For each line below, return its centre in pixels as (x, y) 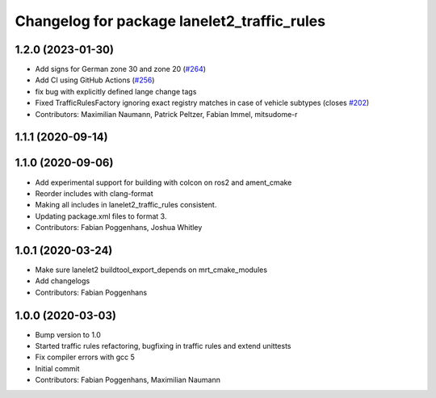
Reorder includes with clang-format (94, 193)
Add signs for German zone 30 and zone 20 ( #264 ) (120, 69)
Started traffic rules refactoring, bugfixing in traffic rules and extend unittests (163, 346)
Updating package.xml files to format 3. (101, 216)
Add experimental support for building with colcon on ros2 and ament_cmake (163, 182)
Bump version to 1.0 (68, 334)
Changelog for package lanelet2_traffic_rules (170, 21)
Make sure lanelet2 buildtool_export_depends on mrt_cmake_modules (151, 270)
